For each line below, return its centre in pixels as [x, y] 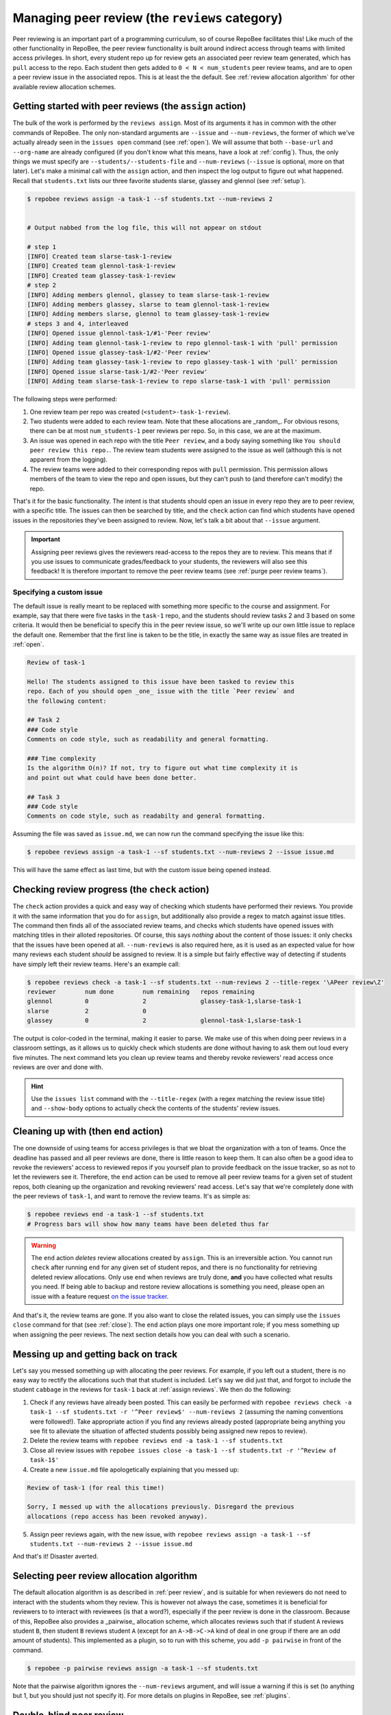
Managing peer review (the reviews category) [148, 18]
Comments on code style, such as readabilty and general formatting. [146, 816]
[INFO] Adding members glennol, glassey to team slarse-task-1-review [148, 295]
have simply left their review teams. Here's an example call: [97, 964]
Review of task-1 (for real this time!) [96, 1488]
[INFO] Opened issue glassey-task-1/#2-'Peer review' [119, 352]
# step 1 [42, 247]
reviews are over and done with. [58, 1067]
